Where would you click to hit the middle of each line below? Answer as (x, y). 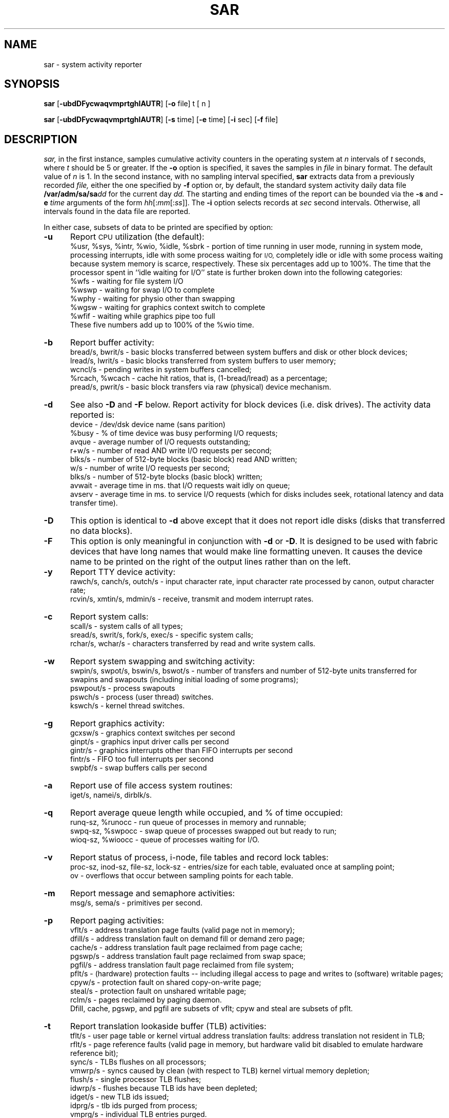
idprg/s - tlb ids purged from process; (134, 1106)
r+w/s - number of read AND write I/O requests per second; (171, 451)
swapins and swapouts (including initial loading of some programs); (184, 680)
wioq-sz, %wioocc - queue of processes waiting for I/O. (165, 840)
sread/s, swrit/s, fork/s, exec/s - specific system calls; (162, 635)
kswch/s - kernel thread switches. (128, 706)
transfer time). (94, 503)
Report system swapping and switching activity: (162, 661)
